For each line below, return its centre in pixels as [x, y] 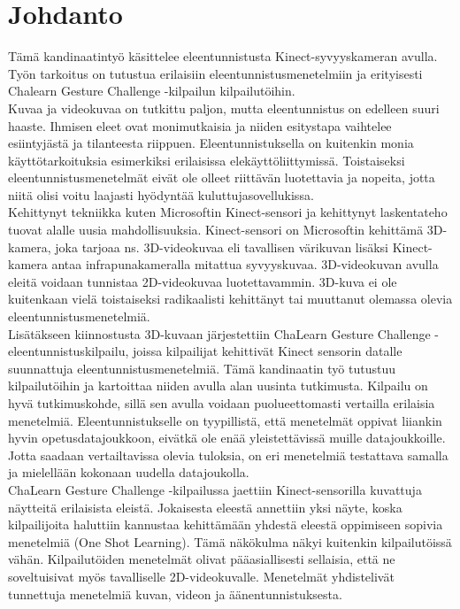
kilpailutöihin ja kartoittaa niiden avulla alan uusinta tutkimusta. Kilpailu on [218, 385]
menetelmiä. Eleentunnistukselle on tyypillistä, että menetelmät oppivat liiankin [225, 420]
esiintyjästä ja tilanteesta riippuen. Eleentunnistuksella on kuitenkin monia [211, 143]
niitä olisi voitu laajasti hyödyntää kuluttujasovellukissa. [161, 194]
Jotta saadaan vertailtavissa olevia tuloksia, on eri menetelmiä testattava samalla [228, 455]
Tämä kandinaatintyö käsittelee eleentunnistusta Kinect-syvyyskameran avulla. [223, 56]
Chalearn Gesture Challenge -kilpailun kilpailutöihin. [152, 91]
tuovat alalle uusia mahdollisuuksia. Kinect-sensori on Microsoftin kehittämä [216, 230]
